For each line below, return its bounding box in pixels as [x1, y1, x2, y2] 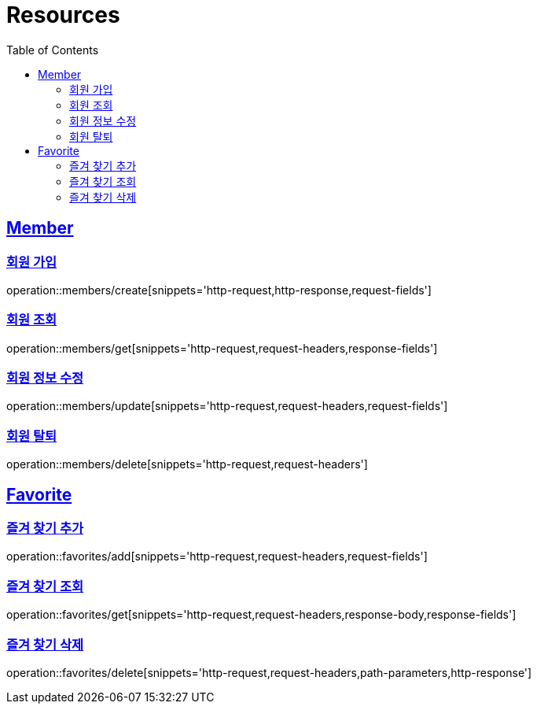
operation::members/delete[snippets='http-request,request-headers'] [6, 457, 368, 471]
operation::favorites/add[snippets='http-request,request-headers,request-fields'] [6, 549, 428, 564]
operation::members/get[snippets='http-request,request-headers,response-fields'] [6, 341, 438, 355]
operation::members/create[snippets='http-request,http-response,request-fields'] [6, 283, 432, 297]
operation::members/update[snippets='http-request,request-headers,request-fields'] [6, 399, 448, 413]
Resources [6, 2, 120, 28]
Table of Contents [6, 43, 99, 57]
